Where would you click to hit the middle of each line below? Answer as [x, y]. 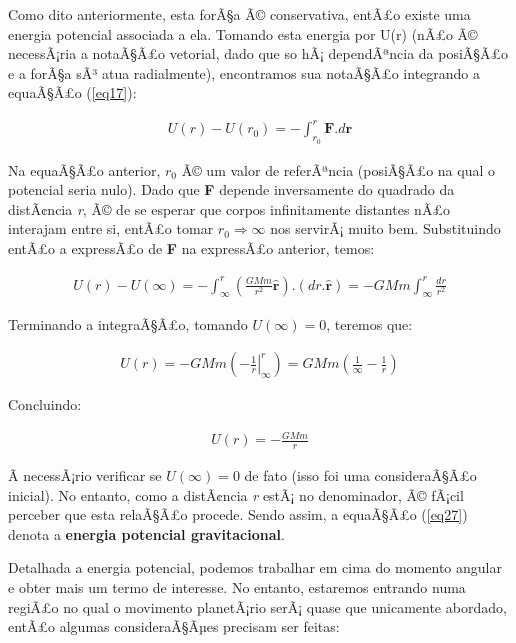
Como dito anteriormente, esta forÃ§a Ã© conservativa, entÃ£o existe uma [239, 14]
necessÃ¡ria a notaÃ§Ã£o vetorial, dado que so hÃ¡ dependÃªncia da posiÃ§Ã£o [258, 53]
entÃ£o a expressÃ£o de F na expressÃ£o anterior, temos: [191, 248]
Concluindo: [45, 404]
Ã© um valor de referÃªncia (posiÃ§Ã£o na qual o [338, 169]
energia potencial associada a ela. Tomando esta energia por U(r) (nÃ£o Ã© [243, 33]
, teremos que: [369, 323]
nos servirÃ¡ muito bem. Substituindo [385, 228]
